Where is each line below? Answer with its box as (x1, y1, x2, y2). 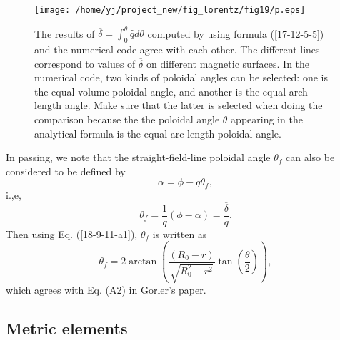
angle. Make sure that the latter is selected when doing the (64, 98, 323, 113)
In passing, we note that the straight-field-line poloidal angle (6, 150, 271, 165)
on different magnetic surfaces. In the (146, 56, 310, 71)
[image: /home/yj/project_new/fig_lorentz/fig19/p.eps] (34, 5, 306, 15)
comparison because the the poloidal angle (34, 111, 220, 126)
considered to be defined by (6, 163, 126, 178)
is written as (152, 226, 207, 241)
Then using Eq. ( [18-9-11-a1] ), (6, 226, 138, 241)
